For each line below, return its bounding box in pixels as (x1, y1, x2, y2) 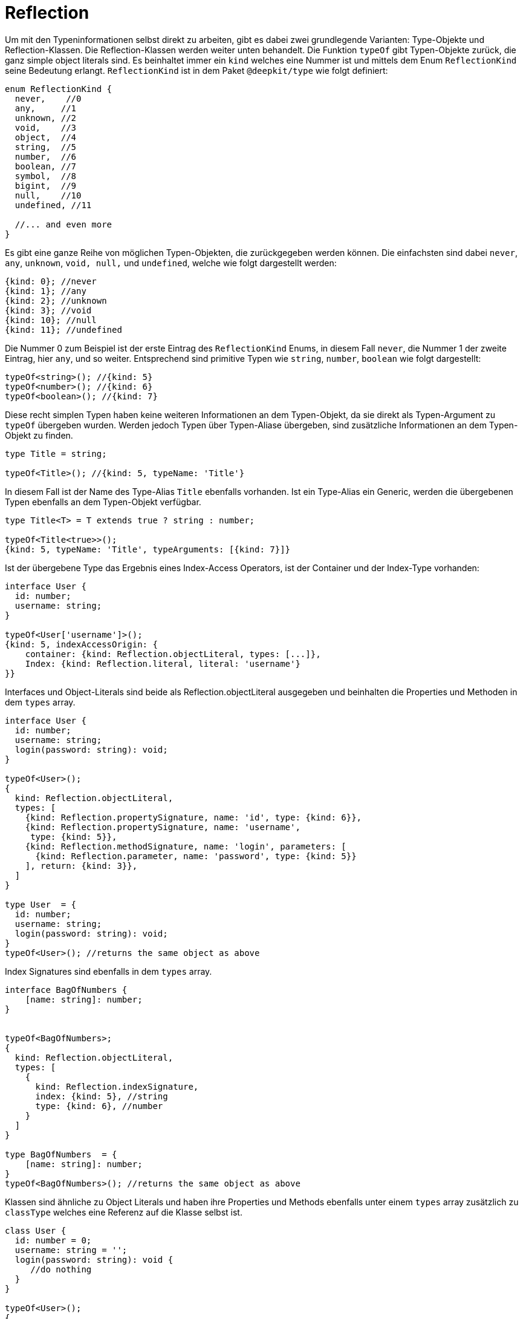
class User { (5, 1225, 67, 1236)
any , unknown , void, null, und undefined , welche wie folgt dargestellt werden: (5, 257, 337, 268)
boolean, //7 (15, 161, 77, 171)
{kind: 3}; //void (5, 305, 92, 315)
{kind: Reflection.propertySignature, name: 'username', (25, 822, 300, 832)
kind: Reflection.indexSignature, (35, 1081, 199, 1092)
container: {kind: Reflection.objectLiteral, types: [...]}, (25, 649, 321, 659)
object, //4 (15, 132, 77, 142)
